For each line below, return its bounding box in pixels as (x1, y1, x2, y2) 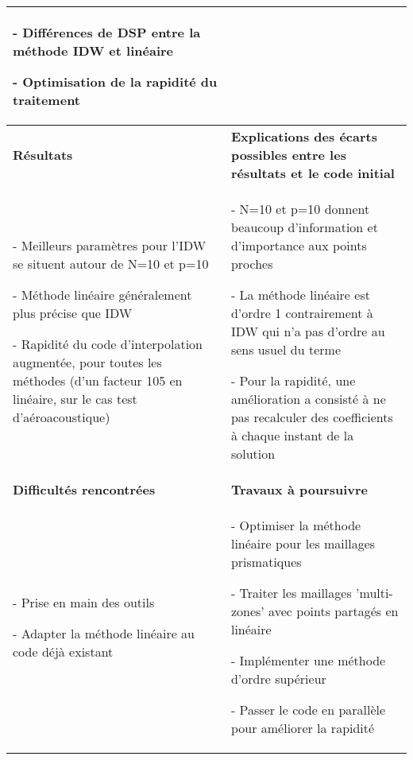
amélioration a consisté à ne (230, 390, 386, 408)
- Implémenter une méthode (230, 651, 386, 669)
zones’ (230, 602, 264, 620)
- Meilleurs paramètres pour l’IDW (13, 236, 206, 254)
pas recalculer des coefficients (230, 408, 393, 426)
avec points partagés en (268, 602, 399, 620)
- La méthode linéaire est (230, 285, 370, 304)
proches (230, 254, 273, 273)
